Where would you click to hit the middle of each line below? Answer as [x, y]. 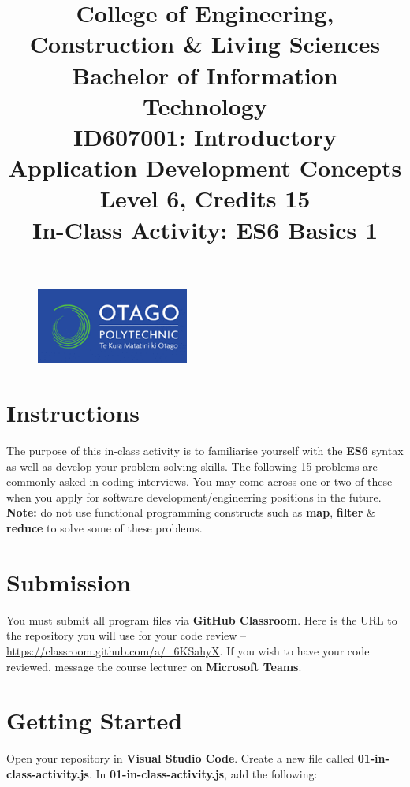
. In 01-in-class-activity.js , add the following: [203, 773]
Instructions [73, 413]
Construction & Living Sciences [205, 44]
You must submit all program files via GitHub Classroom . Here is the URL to [202, 619]
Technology [205, 105]
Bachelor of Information [205, 75]
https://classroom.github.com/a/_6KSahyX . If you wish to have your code [188, 650]
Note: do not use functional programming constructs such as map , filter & [191, 512]
